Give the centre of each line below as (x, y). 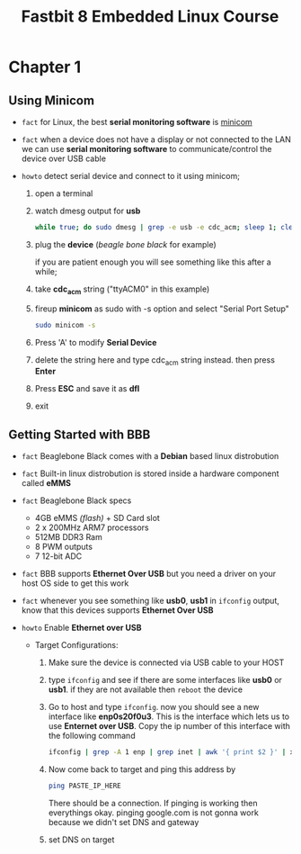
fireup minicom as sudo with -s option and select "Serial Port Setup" (162, 309)
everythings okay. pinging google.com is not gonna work (154, 813)
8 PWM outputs (64, 547)
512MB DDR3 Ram (68, 537)
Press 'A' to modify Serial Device (96, 342)
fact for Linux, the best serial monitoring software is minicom (137, 122)
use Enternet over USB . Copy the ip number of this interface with (169, 726)
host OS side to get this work (75, 583)
